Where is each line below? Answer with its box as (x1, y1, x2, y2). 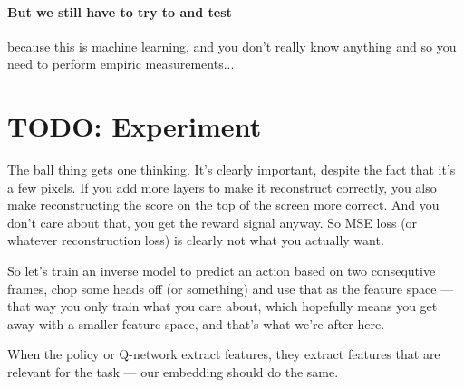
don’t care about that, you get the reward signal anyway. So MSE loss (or (7, 212, 418, 231)
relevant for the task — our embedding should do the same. (7, 363, 339, 382)
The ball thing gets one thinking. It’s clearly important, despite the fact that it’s (7, 160, 456, 179)
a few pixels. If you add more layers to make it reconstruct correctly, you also (7, 177, 437, 196)
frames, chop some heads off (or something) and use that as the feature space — (7, 278, 454, 297)
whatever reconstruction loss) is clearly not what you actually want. (7, 231, 384, 250)
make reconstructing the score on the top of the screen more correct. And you (7, 195, 440, 214)
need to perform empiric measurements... (7, 54, 235, 73)
